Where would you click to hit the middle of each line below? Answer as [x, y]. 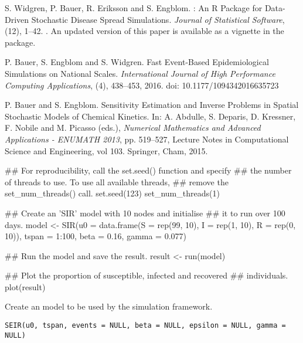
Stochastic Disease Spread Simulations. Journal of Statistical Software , [158, 19]
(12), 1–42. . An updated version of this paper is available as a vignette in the [144, 31]
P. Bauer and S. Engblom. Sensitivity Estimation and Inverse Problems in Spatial [152, 105]
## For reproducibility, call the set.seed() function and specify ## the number [148, 170]
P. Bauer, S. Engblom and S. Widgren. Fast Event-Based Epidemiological [137, 62]
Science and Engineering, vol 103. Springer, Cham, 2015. [106, 150]
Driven [17, 19]
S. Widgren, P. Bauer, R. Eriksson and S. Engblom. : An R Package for [134, 8]
